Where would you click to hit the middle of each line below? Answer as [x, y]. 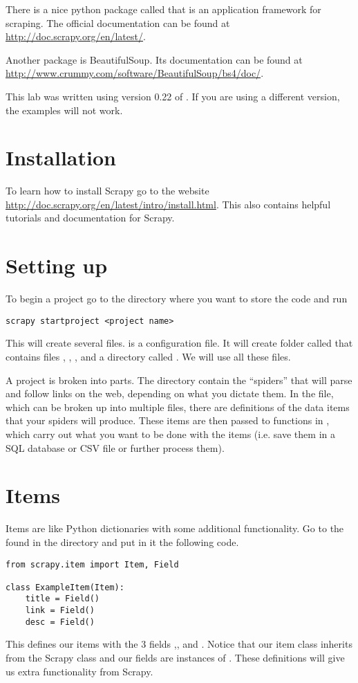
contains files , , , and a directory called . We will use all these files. [148, 357]
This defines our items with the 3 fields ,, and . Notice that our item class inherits [179, 644]
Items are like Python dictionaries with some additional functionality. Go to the [175, 528]
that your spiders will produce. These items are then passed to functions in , [168, 420]
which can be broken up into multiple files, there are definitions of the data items [178, 407]
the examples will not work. [64, 110]
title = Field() [63, 599]
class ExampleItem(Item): [65, 587]
